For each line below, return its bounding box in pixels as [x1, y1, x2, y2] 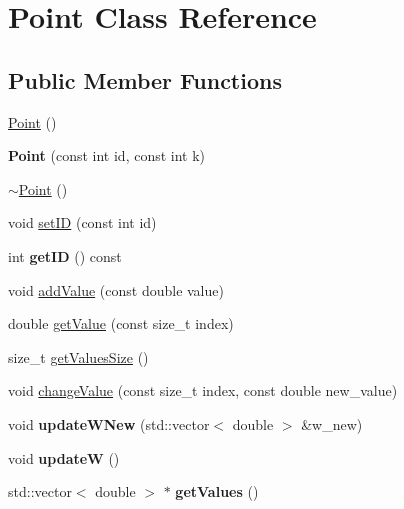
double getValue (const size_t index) [8, 313, 234, 334]
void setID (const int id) [8, 212, 157, 233]
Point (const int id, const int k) [8, 145, 206, 166]
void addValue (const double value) [8, 279, 224, 300]
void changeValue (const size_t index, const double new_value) [8, 380, 398, 401]
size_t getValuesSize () [8, 346, 149, 367]
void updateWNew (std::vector [8, 413, 210, 434]
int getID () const [8, 245, 122, 266]
